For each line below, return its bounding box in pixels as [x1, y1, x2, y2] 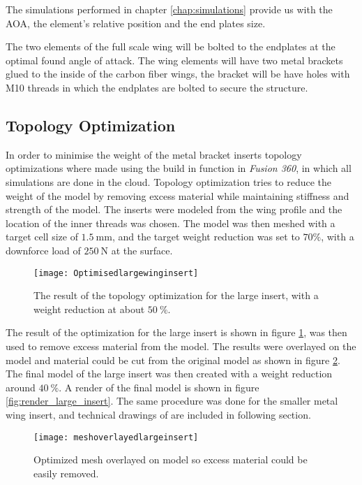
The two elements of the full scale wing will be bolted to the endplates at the [6, 39, 335, 54]
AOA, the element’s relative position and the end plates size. [6, 15, 266, 30]
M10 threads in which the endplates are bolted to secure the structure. [6, 80, 308, 94]
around [6, 379, 36, 394]
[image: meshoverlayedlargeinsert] [33, 432, 199, 442]
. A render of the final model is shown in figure [59, 379, 259, 394]
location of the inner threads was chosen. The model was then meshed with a [6, 215, 335, 230]
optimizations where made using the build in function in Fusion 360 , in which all [6, 161, 352, 175]
